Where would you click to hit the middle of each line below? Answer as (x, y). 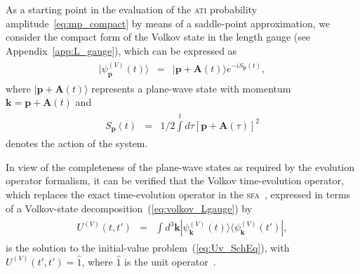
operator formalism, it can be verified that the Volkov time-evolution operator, (175, 180)
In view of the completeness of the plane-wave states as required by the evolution (180, 166)
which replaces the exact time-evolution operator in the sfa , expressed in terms (178, 194)
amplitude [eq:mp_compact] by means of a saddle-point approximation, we (168, 23)
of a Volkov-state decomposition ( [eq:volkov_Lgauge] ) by (129, 208)
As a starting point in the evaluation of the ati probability (132, 9)
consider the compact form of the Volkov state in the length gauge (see (158, 37)
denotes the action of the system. (77, 143)
